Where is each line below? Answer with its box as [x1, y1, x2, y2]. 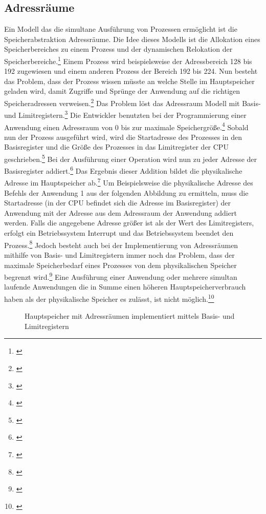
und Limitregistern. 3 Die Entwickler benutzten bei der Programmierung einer [4, 108, 247, 120]
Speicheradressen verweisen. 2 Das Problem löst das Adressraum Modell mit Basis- [4, 96, 261, 108]
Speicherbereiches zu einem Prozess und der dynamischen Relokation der [4, 44, 233, 54]
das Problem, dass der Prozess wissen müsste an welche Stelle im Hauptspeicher [4, 75, 255, 86]
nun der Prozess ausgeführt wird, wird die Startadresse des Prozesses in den [4, 131, 242, 142]
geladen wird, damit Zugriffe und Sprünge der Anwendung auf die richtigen [4, 86, 240, 96]
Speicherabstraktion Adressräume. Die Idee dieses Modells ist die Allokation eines [4, 33, 260, 44]
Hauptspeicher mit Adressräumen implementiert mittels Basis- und [25, 311, 235, 321]
